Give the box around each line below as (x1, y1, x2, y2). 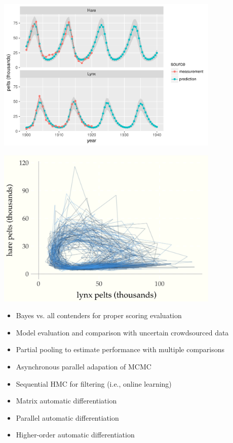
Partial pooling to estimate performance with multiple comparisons (16, 344, 225, 355)
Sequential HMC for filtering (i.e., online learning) (16, 378, 172, 389)
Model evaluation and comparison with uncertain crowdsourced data (16, 327, 229, 337)
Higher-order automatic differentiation (16, 429, 135, 440)
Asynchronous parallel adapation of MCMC (16, 361, 151, 371)
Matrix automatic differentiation (16, 395, 117, 406)
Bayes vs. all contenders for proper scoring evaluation (16, 310, 182, 321)
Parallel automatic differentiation (16, 412, 119, 423)
